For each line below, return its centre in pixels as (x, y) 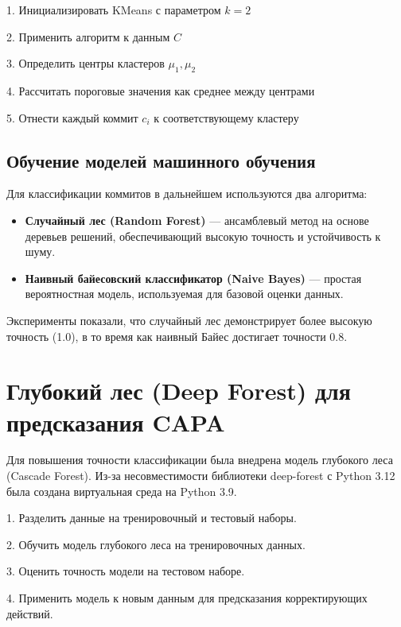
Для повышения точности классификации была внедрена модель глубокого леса (200, 460)
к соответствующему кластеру (226, 117)
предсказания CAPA (116, 422)
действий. (30, 613)
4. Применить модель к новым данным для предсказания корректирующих (187, 598)
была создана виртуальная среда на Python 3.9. (122, 491)
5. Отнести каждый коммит (72, 117)
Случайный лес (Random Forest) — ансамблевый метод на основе (197, 220)
